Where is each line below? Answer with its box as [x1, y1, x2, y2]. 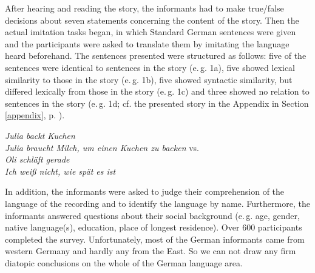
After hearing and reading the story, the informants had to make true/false [5, 2, 284, 14]
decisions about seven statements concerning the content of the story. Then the [5, 13, 299, 26]
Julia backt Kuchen [5, 129, 75, 141]
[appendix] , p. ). [5, 109, 65, 121]
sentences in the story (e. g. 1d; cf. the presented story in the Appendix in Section [5, 96, 309, 109]
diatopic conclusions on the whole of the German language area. [5, 256, 243, 269]
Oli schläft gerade [5, 153, 70, 166]
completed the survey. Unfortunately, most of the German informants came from [5, 232, 305, 245]
